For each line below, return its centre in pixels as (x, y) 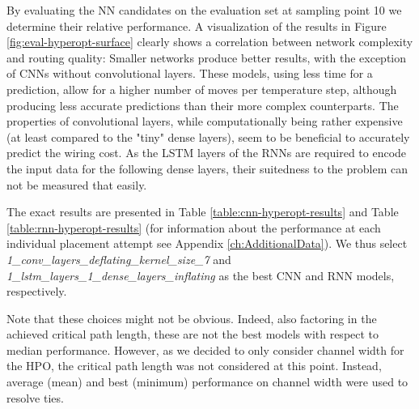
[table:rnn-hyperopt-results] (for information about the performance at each (194, 227)
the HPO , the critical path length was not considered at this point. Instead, (194, 366)
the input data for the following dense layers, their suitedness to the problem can (207, 168)
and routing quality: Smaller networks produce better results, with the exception (207, 57)
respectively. (37, 291)
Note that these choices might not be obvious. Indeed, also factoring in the (192, 318)
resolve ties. (35, 397)
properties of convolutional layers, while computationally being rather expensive (205, 121)
